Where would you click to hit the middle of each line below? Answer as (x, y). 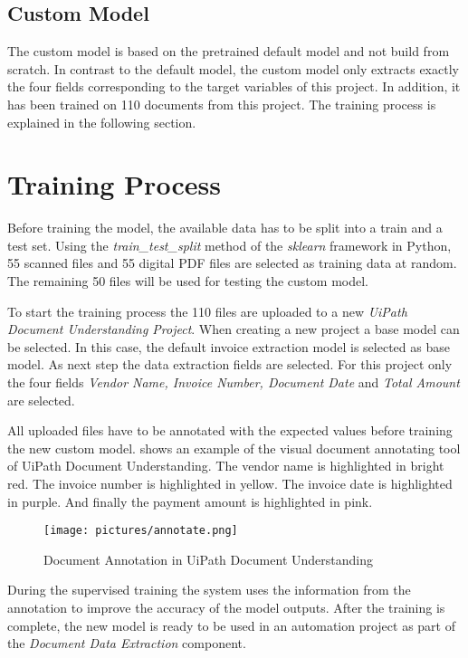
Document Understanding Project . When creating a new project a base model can (234, 329)
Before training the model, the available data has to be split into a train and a (225, 228)
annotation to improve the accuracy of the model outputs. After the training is (226, 608)
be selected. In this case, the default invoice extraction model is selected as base (229, 346)
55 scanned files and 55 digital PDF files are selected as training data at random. (232, 263)
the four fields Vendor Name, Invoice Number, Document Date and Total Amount (234, 382)
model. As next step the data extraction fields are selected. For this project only (230, 364)
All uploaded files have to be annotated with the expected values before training (230, 430)
